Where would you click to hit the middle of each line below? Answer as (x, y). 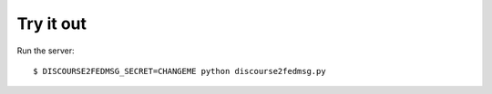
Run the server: (46, 51)
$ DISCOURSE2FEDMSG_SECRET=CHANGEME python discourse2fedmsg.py (180, 71)
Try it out (51, 23)
